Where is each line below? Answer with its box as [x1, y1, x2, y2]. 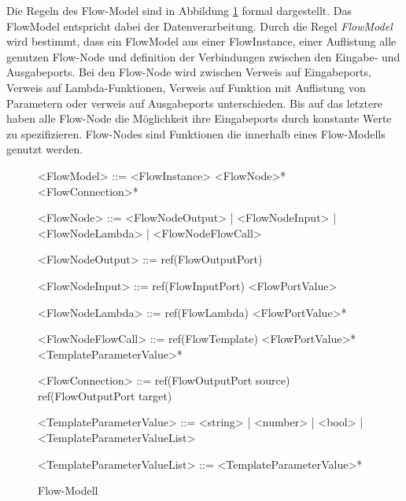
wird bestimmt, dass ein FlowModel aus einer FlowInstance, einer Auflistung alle [6, 33, 397, 50]
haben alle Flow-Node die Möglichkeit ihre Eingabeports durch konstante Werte [6, 110, 392, 127]
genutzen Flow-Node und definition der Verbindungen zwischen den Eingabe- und [6, 48, 400, 64]
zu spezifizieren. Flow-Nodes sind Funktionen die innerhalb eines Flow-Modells [6, 125, 386, 142]
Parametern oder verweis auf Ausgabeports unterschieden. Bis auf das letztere [6, 94, 382, 111]
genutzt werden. [6, 141, 83, 157]
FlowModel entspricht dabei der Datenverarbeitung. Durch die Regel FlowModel [6, 17, 393, 34]
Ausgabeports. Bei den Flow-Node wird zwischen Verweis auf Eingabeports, [6, 64, 371, 80]
